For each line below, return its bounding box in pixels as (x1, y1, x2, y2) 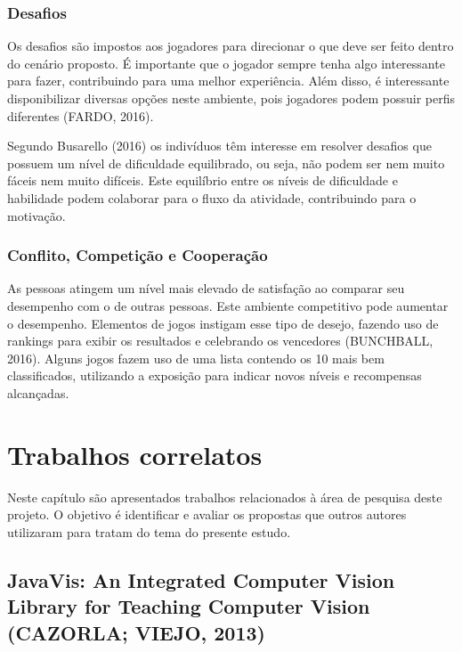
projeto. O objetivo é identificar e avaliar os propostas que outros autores (7, 505, 407, 524)
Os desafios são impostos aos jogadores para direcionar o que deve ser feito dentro (7, 37, 454, 55)
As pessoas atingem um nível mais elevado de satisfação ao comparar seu (7, 279, 405, 297)
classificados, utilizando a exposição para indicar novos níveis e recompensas (7, 366, 422, 385)
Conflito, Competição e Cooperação (7, 244, 268, 266)
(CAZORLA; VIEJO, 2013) (7, 618, 265, 646)
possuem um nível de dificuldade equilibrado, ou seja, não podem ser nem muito (7, 153, 445, 172)
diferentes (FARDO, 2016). (7, 106, 154, 125)
